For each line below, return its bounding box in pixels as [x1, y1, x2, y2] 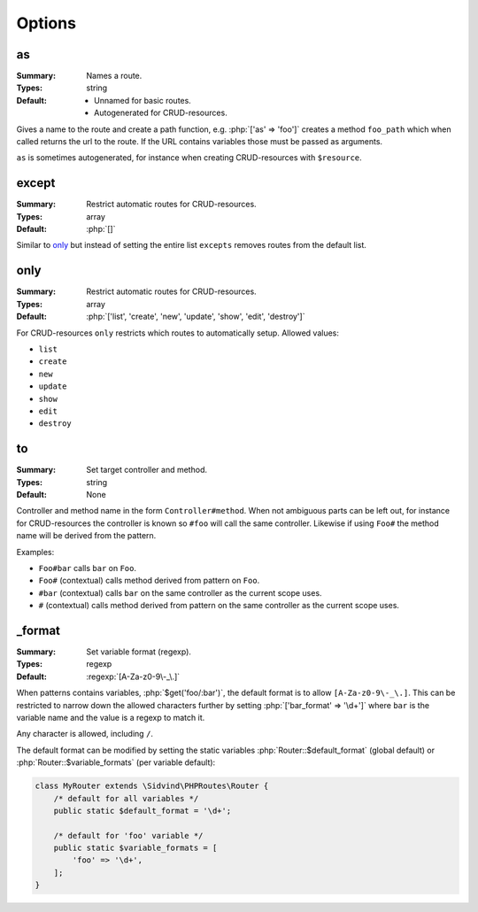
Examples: [16, 546, 55, 557]
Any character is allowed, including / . [16, 729, 154, 739]
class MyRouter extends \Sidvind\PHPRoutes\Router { [35, 781, 269, 792]
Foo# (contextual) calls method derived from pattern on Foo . [38, 576, 260, 586]
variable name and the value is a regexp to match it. [16, 712, 205, 723]
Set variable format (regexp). [86, 646, 192, 657]
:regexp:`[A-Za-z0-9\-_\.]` [86, 671, 181, 682]
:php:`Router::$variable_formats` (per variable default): [16, 757, 216, 768]
